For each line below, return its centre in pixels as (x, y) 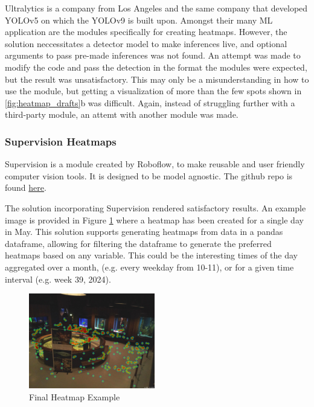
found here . (26, 187)
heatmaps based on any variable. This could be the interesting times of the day (152, 255)
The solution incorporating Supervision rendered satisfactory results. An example (155, 207)
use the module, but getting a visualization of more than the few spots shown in (153, 91)
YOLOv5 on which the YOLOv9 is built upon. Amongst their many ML (139, 20)
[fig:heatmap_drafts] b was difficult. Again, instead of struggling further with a (150, 102)
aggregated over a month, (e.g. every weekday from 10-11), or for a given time (149, 267)
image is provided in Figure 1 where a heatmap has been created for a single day (154, 220)
